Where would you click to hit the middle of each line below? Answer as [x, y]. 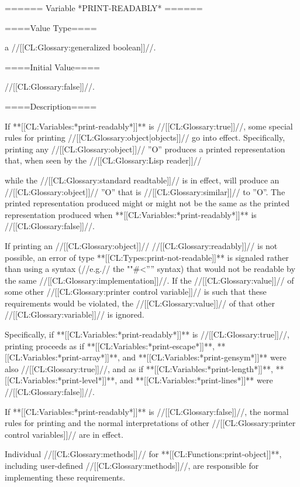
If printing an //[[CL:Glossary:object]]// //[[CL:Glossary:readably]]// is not [141, 245]
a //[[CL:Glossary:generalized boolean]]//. [80, 47]
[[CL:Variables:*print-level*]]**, [61, 380]
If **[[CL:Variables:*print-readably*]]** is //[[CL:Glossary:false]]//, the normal [147, 411]
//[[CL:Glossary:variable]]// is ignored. [75, 314]
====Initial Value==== [52, 67]
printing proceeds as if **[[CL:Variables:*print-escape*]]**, [110, 345]
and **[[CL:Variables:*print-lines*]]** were [196, 380]
